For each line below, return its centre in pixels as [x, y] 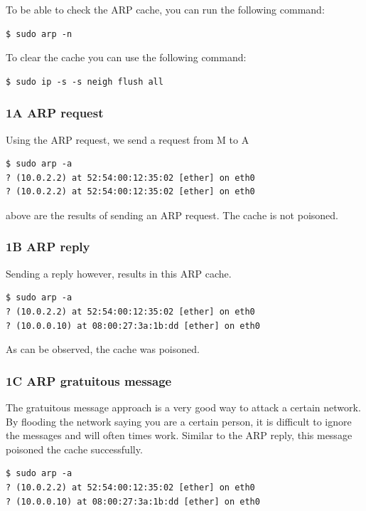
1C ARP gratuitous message [89, 380]
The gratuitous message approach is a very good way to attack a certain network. [183, 407]
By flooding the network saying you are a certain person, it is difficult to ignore [179, 421]
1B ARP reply [48, 247]
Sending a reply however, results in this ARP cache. [119, 273]
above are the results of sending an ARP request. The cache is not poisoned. [172, 215]
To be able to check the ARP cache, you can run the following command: [165, 9]
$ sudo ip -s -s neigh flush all [85, 81]
